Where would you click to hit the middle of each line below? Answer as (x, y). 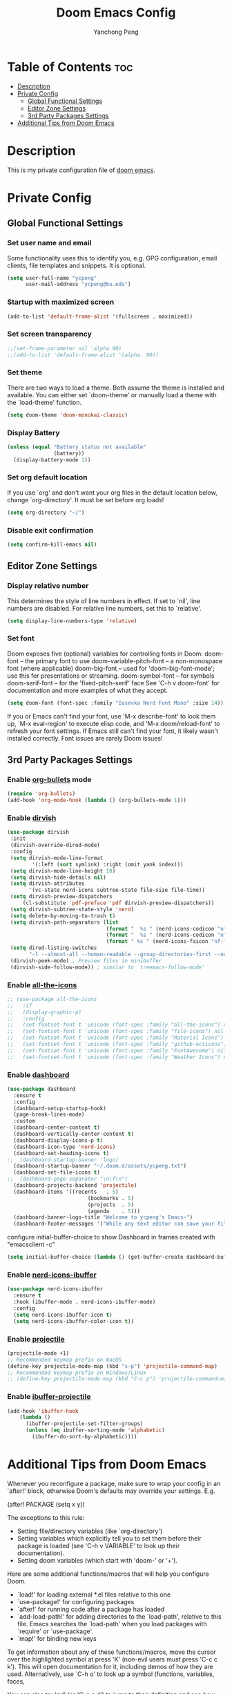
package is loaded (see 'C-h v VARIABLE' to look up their (98, 1545)
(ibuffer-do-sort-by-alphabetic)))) (85, 1437)
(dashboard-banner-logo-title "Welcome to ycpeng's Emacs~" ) (103, 1217)
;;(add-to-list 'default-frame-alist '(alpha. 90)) (83, 355)
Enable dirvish (32, 818)
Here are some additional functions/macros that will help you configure (108, 1574)
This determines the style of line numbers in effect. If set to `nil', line (104, 601)
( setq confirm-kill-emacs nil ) (52, 545)
